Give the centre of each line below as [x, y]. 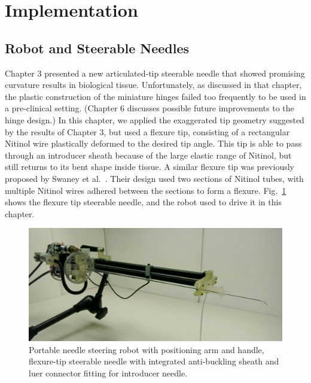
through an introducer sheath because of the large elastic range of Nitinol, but [148, 155]
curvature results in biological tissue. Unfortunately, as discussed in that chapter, [153, 85]
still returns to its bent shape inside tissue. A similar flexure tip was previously [150, 167]
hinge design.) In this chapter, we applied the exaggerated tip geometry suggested [155, 119]
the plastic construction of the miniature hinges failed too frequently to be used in [155, 96]
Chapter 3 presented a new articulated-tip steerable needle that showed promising [155, 73]
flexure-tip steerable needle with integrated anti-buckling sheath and [154, 361]
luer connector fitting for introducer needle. [108, 373]
